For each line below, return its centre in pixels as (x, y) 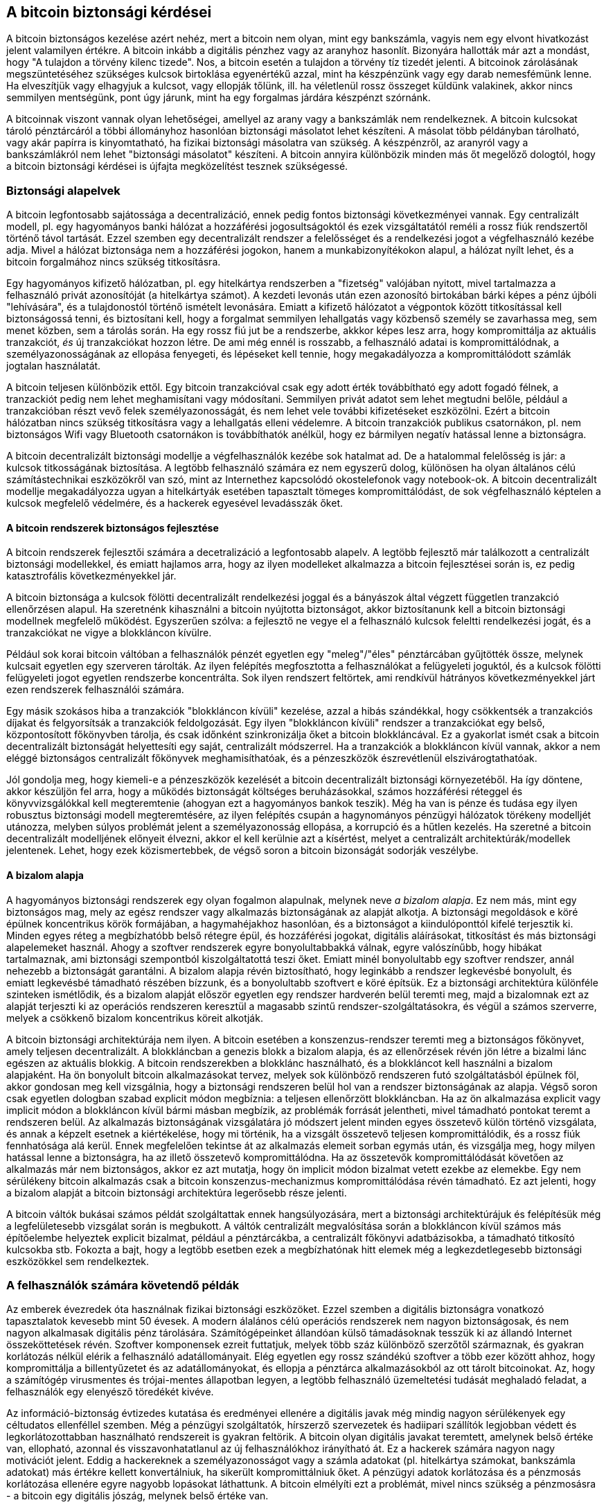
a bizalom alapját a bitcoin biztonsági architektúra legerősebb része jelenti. (177, 1192)
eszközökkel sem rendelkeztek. (78, 1261)
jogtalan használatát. (54, 366)
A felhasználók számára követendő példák (123, 1285)
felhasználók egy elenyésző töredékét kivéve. (110, 1392)
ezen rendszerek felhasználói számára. (95, 690)
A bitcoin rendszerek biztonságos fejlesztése (113, 528)
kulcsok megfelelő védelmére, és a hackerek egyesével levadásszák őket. (175, 503)
